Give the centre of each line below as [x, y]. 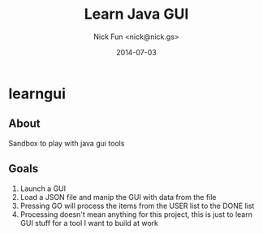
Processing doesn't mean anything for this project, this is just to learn [136, 214]
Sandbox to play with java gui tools [67, 143]
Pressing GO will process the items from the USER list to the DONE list [137, 206]
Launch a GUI [43, 188]
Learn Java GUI [136, 14]
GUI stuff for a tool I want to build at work [89, 223]
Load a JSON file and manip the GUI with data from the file [118, 197]
